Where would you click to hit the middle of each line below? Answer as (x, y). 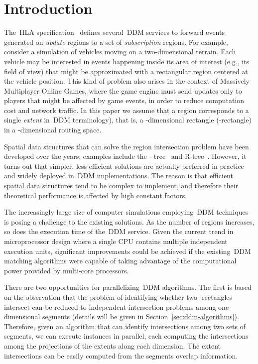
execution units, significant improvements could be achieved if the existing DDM (128, 251)
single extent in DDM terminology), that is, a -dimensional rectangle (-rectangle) (128, 120)
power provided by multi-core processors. (66, 270)
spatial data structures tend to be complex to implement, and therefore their (121, 185)
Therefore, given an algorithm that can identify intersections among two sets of (125, 326)
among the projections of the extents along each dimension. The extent (113, 345)
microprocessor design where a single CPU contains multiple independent (116, 241)
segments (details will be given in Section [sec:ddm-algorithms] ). (141, 316)
